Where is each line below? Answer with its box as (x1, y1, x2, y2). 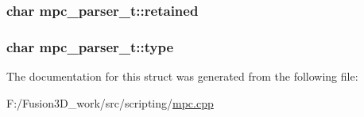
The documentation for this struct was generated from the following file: (6, 68, 358, 85)
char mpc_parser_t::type (6, 36, 174, 56)
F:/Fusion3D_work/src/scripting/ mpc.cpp (6, 94, 214, 111)
